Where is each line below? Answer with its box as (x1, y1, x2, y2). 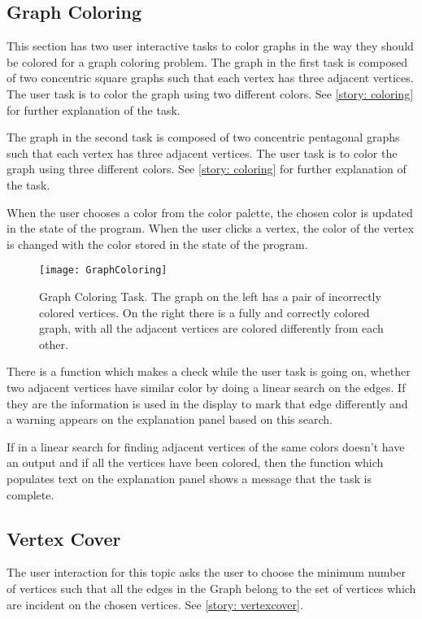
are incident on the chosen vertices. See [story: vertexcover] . (7, 595, 303, 612)
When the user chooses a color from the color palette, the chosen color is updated (7, 203, 413, 220)
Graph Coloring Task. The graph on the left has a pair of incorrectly (39, 287, 381, 304)
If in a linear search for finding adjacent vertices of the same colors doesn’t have (7, 438, 405, 455)
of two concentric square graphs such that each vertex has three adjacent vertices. (7, 69, 414, 86)
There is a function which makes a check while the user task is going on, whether (7, 363, 411, 380)
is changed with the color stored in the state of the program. (7, 235, 308, 252)
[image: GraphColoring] (39, 264, 167, 277)
